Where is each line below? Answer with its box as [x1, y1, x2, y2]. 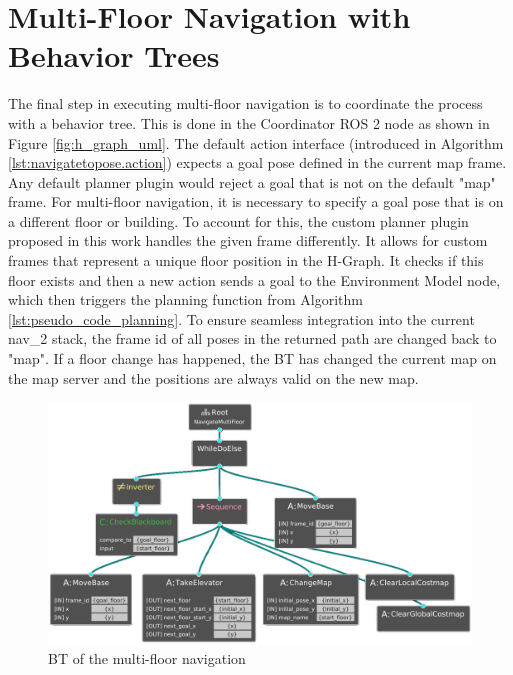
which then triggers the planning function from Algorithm [8, 289, 363, 310]
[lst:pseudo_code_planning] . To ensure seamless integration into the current [8, 308, 475, 329]
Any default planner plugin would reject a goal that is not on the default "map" [8, 171, 496, 192]
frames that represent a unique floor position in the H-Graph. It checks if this [8, 250, 484, 271]
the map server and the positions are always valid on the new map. [8, 367, 419, 388]
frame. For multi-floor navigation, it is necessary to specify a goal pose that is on [8, 191, 504, 212]
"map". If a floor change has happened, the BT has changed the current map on [8, 348, 497, 369]
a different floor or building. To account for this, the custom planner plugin [8, 210, 469, 231]
